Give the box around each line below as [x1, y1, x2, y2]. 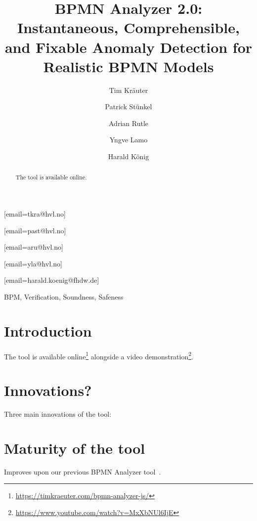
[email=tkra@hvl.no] [4, 209, 66, 219]
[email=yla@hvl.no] [4, 258, 62, 268]
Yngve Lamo [109, 134, 148, 145]
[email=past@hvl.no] [4, 225, 66, 235]
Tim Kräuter [109, 85, 148, 95]
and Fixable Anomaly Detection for [4, 37, 253, 57]
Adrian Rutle [109, 118, 148, 128]
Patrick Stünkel [105, 101, 152, 112]
